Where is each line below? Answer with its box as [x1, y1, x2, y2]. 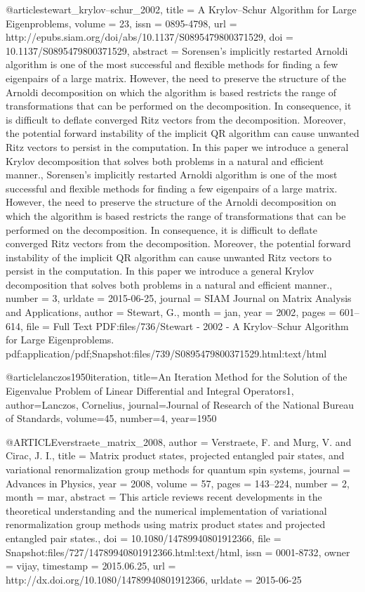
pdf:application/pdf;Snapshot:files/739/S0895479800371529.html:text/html [6, 346, 327, 360]
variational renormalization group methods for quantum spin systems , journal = [6, 462, 351, 476]
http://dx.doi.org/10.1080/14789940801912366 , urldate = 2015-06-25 [6, 572, 302, 586]
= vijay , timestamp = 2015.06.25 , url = [6, 558, 176, 573]
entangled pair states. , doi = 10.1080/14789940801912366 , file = [6, 530, 281, 545]
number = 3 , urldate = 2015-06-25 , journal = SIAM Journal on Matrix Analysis [6, 291, 352, 305]
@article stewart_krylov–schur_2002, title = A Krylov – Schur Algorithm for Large [6, 2, 357, 16]
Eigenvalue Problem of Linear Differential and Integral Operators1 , [6, 383, 294, 398]
